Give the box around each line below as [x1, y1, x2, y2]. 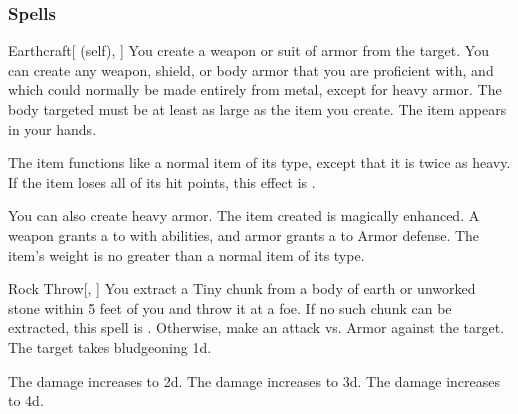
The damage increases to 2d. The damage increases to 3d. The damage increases [8, 370, 501, 391]
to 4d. [8, 390, 44, 411]
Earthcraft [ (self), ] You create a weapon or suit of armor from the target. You [8, 40, 489, 61]
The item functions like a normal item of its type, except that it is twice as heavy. [8, 152, 511, 173]
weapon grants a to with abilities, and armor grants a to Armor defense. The [8, 224, 480, 245]
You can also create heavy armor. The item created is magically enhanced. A [8, 205, 480, 226]
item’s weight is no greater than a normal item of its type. [8, 244, 365, 265]
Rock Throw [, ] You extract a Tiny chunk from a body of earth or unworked [8, 278, 476, 299]
